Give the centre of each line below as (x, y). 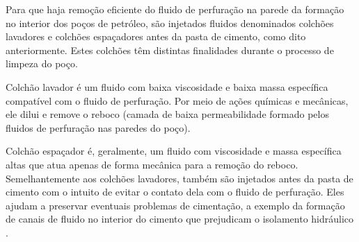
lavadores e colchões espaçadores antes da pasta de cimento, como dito (156, 36)
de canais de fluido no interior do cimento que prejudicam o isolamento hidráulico (180, 219)
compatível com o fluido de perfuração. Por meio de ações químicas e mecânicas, (177, 100)
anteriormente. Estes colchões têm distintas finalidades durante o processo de (170, 50)
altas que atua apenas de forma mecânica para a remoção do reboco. (152, 164)
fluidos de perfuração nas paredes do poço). (98, 127)
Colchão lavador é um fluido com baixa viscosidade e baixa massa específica (167, 86)
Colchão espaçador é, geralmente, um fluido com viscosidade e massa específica (174, 151)
